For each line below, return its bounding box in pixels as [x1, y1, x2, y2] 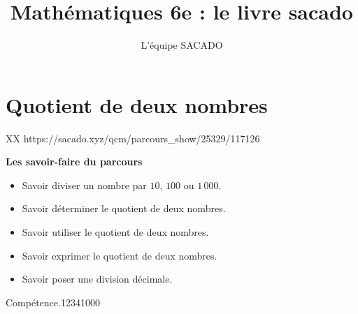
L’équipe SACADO [141, 38, 223, 52]
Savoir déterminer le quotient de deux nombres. [22, 201, 226, 216]
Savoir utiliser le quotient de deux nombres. [22, 225, 209, 239]
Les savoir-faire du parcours [6, 154, 143, 169]
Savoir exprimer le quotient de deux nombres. [22, 248, 217, 262]
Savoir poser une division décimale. [22, 271, 173, 286]
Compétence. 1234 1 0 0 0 [6, 294, 100, 309]
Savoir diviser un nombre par [22, 177, 147, 192]
